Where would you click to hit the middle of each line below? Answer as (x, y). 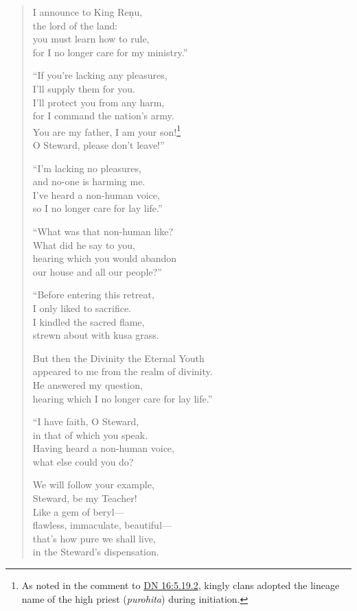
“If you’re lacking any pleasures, (100, 75)
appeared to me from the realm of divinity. (123, 371)
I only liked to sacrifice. (82, 308)
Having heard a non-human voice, (103, 448)
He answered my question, (88, 384)
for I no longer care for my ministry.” (110, 52)
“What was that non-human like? (103, 231)
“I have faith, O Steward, (86, 421)
